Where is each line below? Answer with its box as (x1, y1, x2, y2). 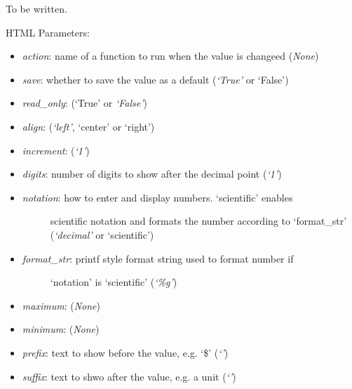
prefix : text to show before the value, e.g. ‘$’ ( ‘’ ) (22, 345, 229, 360)
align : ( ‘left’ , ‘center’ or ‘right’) (22, 119, 155, 133)
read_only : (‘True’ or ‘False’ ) (22, 95, 147, 110)
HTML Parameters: (6, 25, 90, 39)
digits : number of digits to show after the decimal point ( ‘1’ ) (22, 166, 282, 181)
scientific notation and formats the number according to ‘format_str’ (50, 213, 347, 228)
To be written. (6, 1, 67, 15)
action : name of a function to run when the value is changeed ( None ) (22, 48, 319, 63)
